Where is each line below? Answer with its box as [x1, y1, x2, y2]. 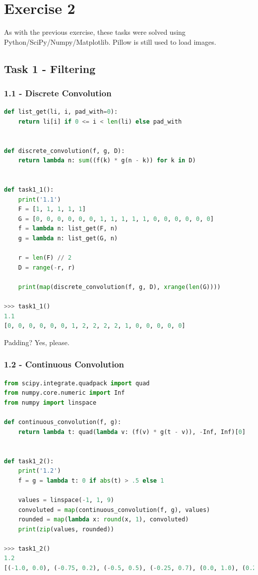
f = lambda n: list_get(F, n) [18, 225, 118, 232]
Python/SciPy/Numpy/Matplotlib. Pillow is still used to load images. [4, 36, 216, 47]
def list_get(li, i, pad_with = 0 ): [4, 108, 118, 116]
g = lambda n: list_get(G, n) [18, 235, 118, 242]
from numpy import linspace [4, 399, 97, 406]
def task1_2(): [4, 457, 54, 465]
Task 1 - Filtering [4, 61, 96, 76]
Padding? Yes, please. [4, 337, 69, 347]
